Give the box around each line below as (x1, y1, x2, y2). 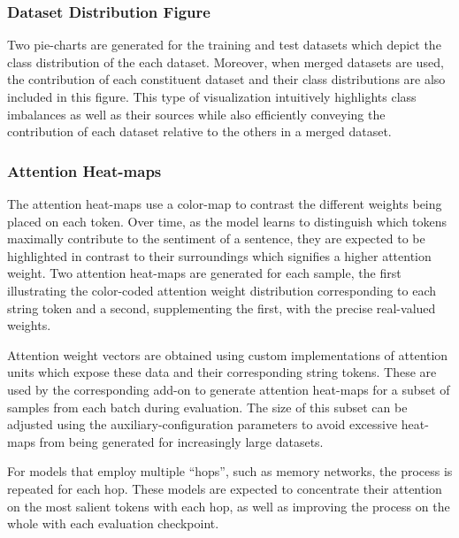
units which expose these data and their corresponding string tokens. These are (7, 363, 437, 381)
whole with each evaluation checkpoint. (7, 514, 219, 533)
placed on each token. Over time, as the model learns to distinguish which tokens (7, 211, 448, 230)
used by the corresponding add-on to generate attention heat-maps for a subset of (7, 380, 450, 398)
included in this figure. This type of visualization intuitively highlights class (7, 88, 417, 105)
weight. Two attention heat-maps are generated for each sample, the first (7, 264, 402, 282)
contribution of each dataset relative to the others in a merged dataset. (7, 122, 392, 141)
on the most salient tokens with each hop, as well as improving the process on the (7, 496, 450, 515)
